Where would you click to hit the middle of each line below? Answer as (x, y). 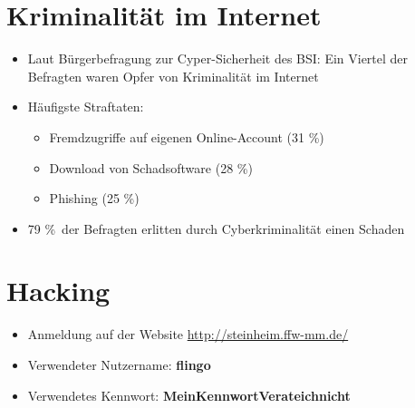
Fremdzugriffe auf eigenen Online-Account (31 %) (187, 136)
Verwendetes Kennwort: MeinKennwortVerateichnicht (189, 395)
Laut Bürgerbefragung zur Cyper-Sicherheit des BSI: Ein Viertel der (218, 58)
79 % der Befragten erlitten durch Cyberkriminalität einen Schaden (216, 228)
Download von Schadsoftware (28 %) (151, 167)
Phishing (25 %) (94, 198)
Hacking (58, 291)
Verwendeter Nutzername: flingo (119, 364)
